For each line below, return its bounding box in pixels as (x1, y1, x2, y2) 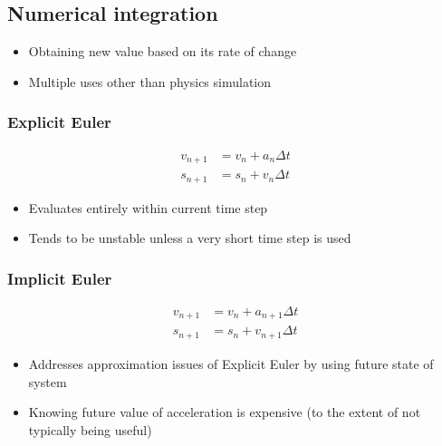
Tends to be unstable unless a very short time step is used (28, 228, 351, 247)
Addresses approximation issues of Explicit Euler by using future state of (28, 354, 434, 373)
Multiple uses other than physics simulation (28, 72, 272, 91)
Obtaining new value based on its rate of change (28, 42, 297, 61)
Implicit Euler (7, 267, 112, 289)
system (28, 372, 67, 391)
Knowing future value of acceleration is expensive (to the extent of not (28, 402, 421, 422)
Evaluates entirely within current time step (28, 198, 268, 217)
